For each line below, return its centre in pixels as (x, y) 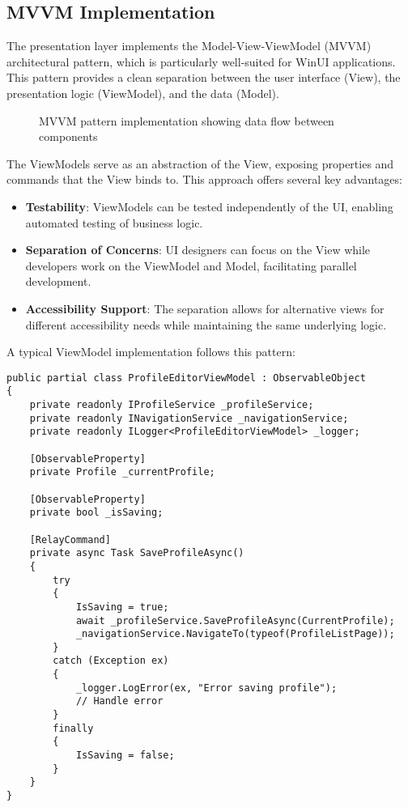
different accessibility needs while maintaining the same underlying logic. (206, 324)
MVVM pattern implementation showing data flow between (187, 120)
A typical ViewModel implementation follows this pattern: (151, 352)
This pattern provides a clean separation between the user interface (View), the (204, 77)
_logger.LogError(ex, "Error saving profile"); (206, 688)
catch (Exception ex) (111, 661)
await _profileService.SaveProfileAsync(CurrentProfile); (235, 620)
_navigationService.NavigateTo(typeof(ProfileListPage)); (235, 634)
